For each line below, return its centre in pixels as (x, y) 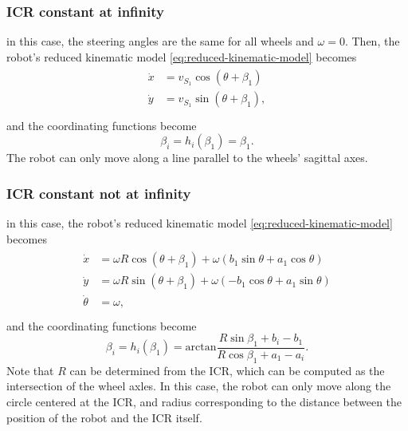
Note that (30, 370)
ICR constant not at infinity (99, 193)
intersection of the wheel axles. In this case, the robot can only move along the (199, 386)
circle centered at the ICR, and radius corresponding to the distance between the (204, 401)
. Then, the (372, 41)
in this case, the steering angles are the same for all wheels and (160, 41)
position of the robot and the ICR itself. (104, 417)
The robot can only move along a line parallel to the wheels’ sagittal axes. (187, 158)
